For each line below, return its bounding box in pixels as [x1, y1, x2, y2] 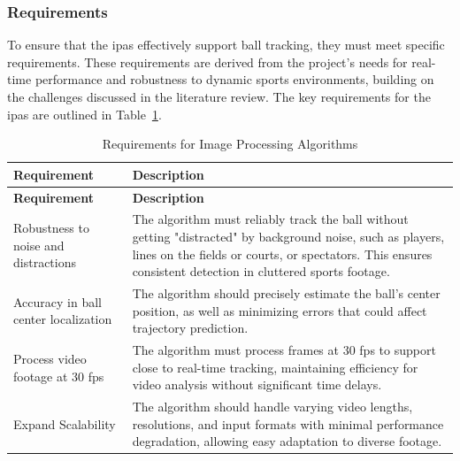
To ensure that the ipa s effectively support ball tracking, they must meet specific [7, 35, 445, 54]
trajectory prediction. [132, 319, 249, 337]
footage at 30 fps [13, 366, 104, 385]
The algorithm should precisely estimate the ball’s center [132, 284, 441, 303]
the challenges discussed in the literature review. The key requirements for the [7, 88, 431, 105]
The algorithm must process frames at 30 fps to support [132, 341, 436, 359]
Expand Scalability [13, 414, 116, 433]
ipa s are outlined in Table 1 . [7, 104, 162, 123]
